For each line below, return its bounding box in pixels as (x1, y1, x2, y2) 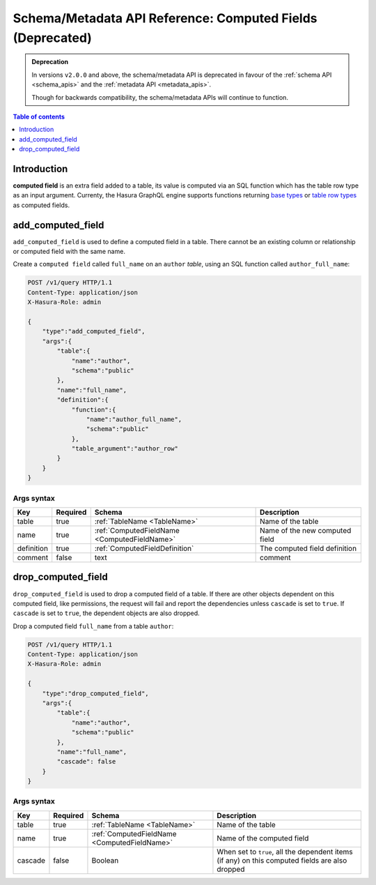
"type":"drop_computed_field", (42, 689, 149, 697)
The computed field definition (260, 543, 357, 553)
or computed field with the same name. (13, 248, 125, 256)
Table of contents (13, 112, 65, 121)
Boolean (91, 855, 119, 865)
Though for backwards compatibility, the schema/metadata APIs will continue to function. (31, 93, 289, 101)
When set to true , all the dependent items (217, 847, 353, 856)
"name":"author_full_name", (86, 415, 182, 423)
